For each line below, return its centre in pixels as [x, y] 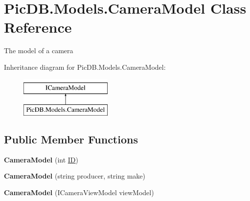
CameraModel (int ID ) [41, 159]
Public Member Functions [71, 139]
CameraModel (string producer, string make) [75, 176]
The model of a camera [39, 50]
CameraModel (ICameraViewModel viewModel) [79, 192]
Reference [38, 27]
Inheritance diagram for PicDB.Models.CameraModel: [85, 67]
